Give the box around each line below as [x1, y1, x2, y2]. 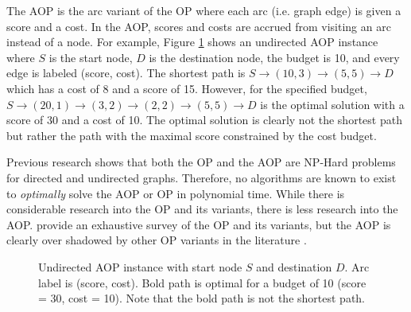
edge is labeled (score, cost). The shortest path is [6, 64, 246, 81]
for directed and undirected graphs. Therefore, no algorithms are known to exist [6, 169, 397, 185]
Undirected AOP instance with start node [38, 258, 242, 275]
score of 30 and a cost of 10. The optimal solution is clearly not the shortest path [6, 111, 402, 128]
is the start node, [48, 49, 133, 65]
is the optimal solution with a [260, 96, 405, 112]
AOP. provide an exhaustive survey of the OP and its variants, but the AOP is [6, 216, 391, 232]
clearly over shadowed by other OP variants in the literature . [6, 232, 307, 248]
